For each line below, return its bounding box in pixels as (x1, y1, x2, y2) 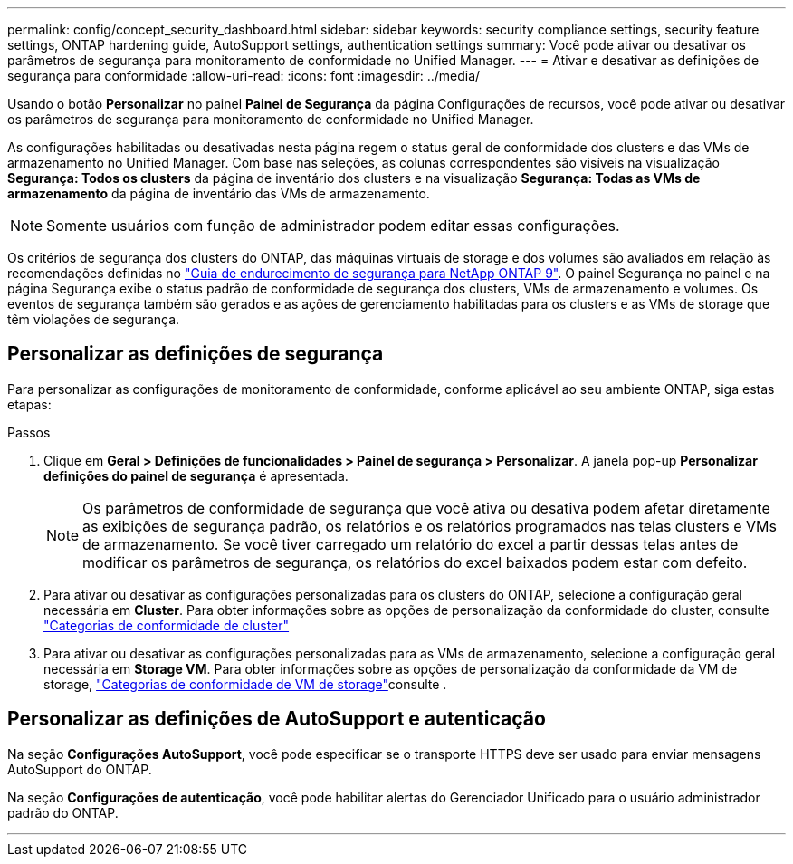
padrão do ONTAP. (7, 804, 119, 821)
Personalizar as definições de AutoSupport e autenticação (7, 707, 546, 731)
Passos (7, 424, 51, 440)
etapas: (7, 396, 52, 412)
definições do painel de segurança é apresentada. (43, 467, 349, 484)
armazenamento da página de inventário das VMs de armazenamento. (7, 186, 430, 201)
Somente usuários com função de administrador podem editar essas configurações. (46, 216, 620, 235)
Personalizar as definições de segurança (7, 342, 384, 366)
